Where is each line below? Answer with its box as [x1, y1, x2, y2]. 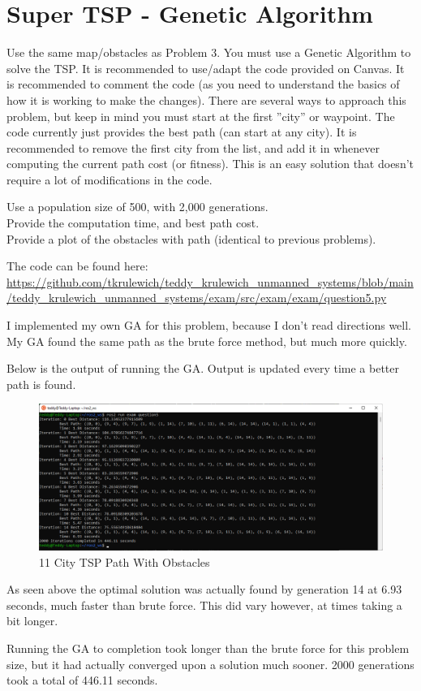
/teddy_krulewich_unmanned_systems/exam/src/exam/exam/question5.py [6, 289, 387, 306]
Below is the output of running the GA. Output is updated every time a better [6, 360, 399, 377]
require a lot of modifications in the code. [6, 171, 213, 188]
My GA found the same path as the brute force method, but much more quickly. [6, 332, 407, 349]
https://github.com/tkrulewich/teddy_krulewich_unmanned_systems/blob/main [6, 273, 414, 290]
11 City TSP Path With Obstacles [39, 553, 210, 570]
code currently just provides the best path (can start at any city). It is [6, 123, 357, 140]
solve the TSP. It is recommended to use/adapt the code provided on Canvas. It [6, 59, 405, 76]
